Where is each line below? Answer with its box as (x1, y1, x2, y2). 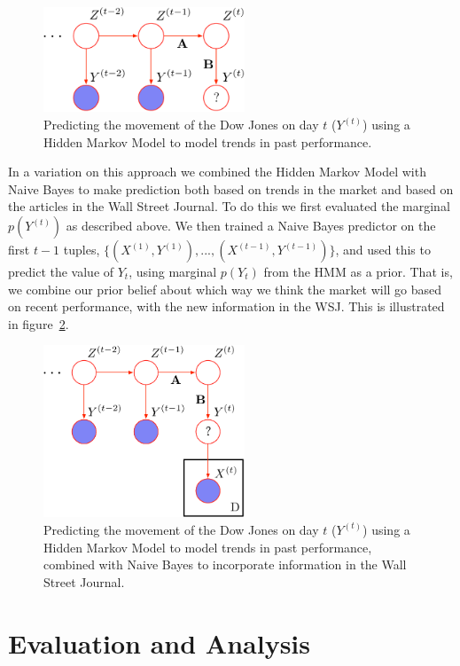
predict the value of (8, 262, 114, 281)
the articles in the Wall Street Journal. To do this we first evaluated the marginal (8, 197, 450, 215)
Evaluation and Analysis (8, 624, 310, 661)
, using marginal (129, 262, 217, 281)
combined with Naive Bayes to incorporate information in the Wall (43, 555, 407, 574)
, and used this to (335, 240, 431, 259)
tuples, (63, 240, 100, 259)
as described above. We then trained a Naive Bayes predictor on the (66, 216, 436, 235)
